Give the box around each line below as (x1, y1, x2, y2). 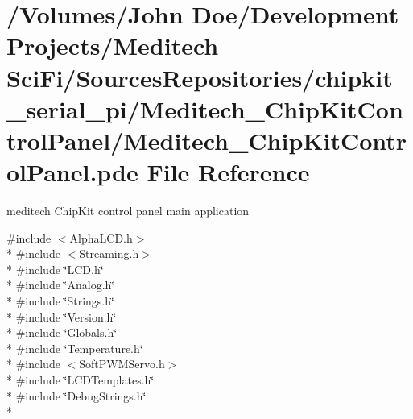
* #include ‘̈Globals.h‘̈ (6, 324, 118, 341)
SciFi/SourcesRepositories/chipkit (6, 60, 393, 93)
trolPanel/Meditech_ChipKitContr (6, 123, 407, 156)
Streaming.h (79, 245, 139, 262)
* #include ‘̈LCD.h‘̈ (6, 260, 104, 277)
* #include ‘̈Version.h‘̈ (6, 308, 117, 325)
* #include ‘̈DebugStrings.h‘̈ (6, 387, 147, 404)
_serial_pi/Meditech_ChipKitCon (6, 92, 403, 125)
